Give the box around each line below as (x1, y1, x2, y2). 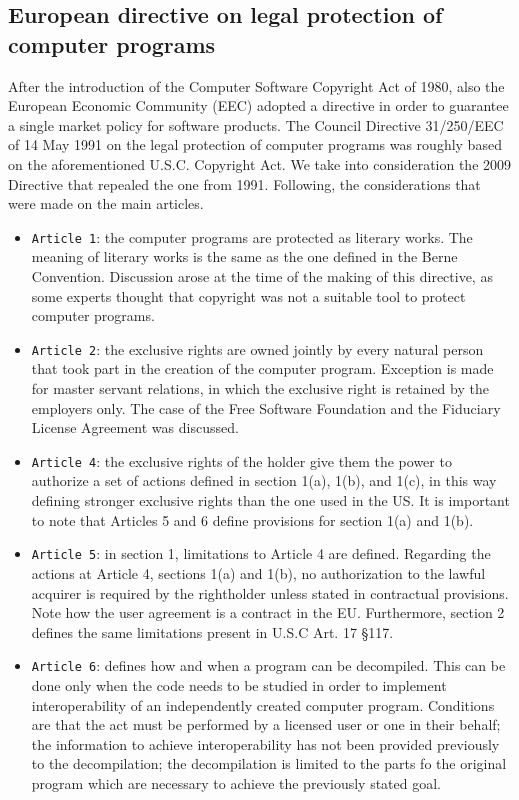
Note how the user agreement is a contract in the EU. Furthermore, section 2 (31, 602, 505, 623)
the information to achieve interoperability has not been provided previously (31, 733, 500, 754)
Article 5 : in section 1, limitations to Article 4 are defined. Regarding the (31, 543, 491, 564)
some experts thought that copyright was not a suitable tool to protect (31, 285, 466, 306)
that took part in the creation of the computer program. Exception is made (31, 358, 494, 379)
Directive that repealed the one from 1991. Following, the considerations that (8, 173, 481, 194)
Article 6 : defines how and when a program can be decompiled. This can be (31, 655, 506, 676)
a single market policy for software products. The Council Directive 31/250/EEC (8, 114, 504, 135)
